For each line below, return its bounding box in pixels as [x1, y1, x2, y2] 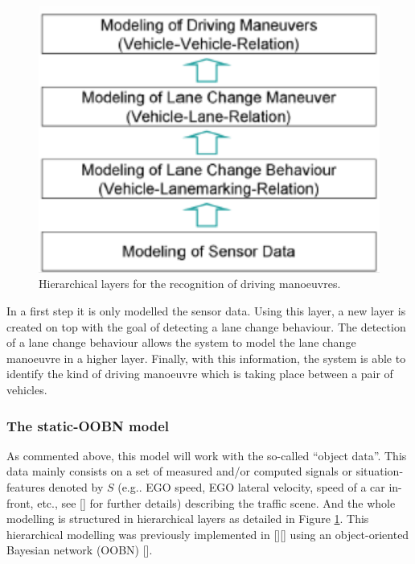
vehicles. [6, 381, 47, 397]
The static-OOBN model [6, 415, 170, 435]
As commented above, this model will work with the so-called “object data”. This [6, 447, 407, 463]
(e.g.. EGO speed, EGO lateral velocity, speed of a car [117, 478, 385, 495]
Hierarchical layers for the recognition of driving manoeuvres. [39, 275, 341, 292]
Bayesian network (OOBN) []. [6, 541, 153, 558]
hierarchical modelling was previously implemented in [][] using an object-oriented [6, 525, 409, 542]
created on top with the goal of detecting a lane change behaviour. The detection [6, 318, 406, 335]
